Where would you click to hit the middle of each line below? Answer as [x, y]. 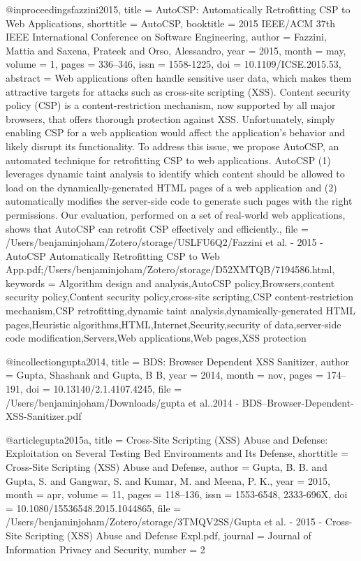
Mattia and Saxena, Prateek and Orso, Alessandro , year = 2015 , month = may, [176, 50]
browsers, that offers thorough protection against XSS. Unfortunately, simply [171, 118]
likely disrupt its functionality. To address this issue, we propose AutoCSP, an [172, 146]
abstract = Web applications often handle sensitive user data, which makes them [179, 77]
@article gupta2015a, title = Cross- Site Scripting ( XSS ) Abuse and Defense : [167, 439]
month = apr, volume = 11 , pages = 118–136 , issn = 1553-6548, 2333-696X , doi [177, 494]
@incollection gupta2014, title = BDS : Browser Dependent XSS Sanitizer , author [177, 361]
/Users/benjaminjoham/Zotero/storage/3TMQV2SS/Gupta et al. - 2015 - [164, 522]
